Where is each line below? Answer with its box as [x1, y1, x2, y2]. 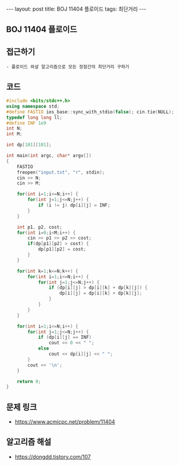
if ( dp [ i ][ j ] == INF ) [37, 334, 92, 341]
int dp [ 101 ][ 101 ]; [6, 142, 52, 148]
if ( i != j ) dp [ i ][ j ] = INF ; [37, 202, 111, 208]
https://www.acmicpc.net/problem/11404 [14, 418, 115, 425]
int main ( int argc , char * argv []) [6, 153, 92, 159]
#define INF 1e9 [6, 120, 46, 126]
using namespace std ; [6, 103, 60, 109]
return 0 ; [17, 378, 42, 384]
